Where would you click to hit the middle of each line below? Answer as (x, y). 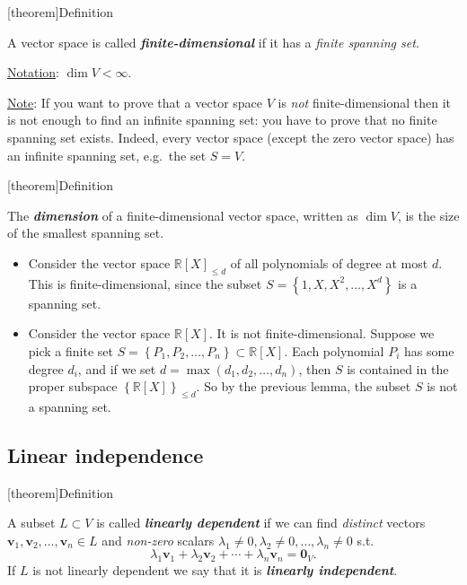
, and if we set (117, 368)
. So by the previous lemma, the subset (304, 386)
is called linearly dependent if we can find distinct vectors (261, 523)
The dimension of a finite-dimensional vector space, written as (183, 215)
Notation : (33, 72)
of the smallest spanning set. (86, 233)
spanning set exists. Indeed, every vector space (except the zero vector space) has (231, 137)
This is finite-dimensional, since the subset (145, 283)
